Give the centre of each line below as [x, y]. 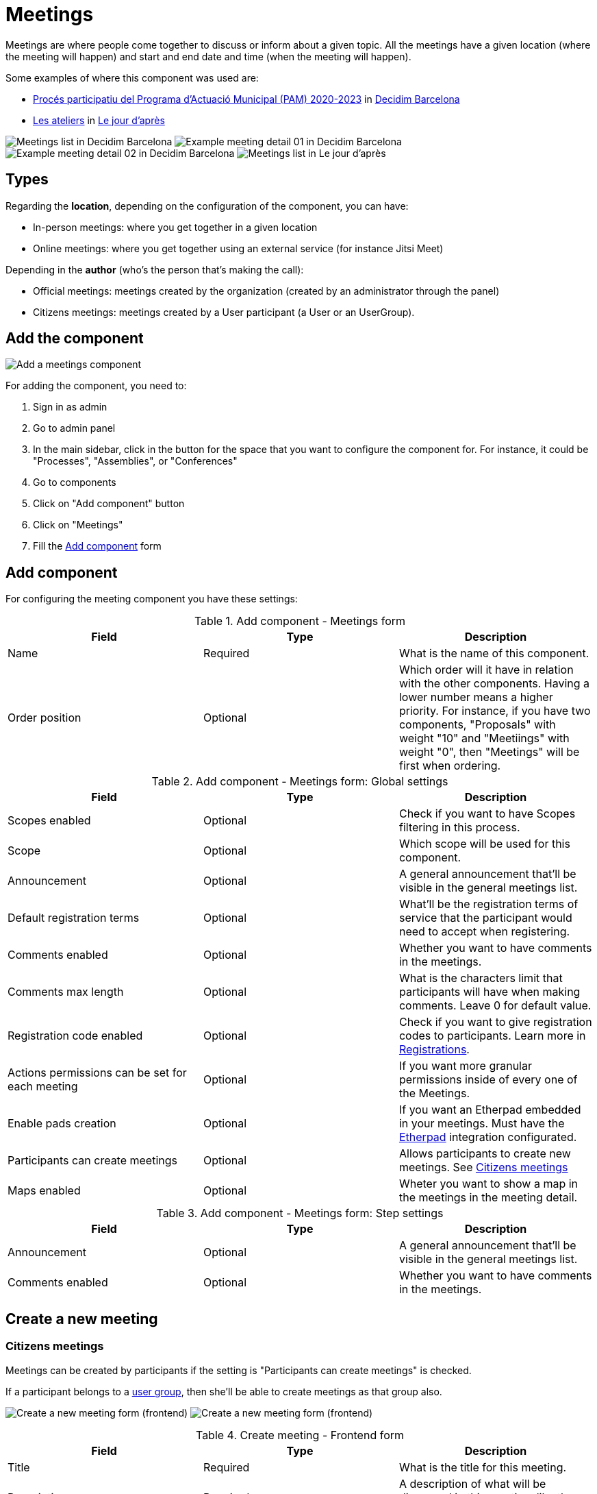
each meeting [43, 1087]
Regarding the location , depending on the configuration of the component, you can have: [207, 206]
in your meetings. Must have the [482, 1124]
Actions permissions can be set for [97, 1073]
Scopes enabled [49, 821]
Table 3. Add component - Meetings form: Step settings [300, 1213]
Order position [45, 718]
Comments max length [66, 992]
